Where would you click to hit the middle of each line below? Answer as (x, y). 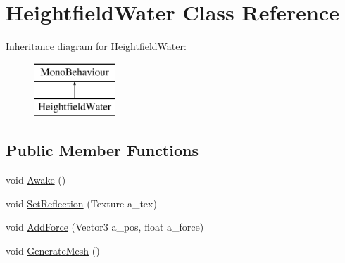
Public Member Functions (102, 150)
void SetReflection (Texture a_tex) (81, 203)
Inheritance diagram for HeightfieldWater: (96, 46)
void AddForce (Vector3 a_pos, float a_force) (105, 227)
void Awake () (36, 180)
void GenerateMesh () (53, 250)
